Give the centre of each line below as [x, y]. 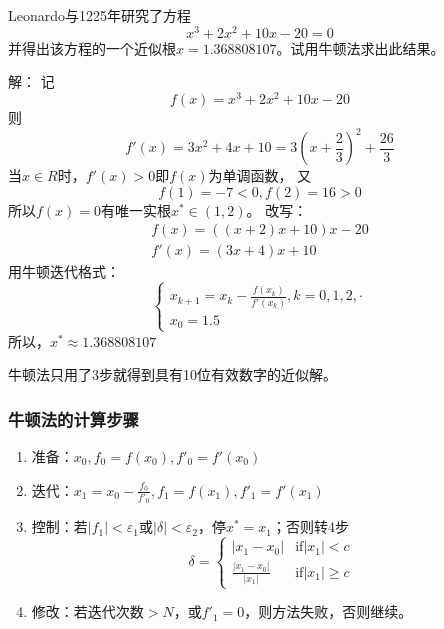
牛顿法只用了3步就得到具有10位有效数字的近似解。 [172, 374]
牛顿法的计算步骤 [73, 418]
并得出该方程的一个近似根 [92, 47]
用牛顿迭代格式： [64, 271]
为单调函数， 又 [260, 175]
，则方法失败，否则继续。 [328, 611]
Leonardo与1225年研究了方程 [100, 15]
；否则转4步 [310, 526]
